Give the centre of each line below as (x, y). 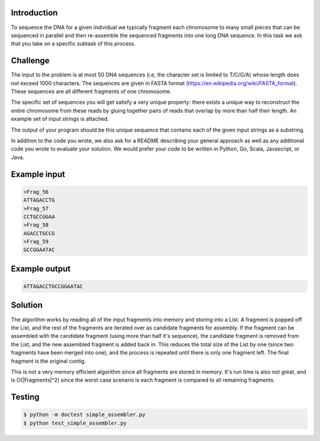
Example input (38, 174)
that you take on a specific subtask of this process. (73, 44)
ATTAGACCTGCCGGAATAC (53, 287)
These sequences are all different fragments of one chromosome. (91, 91)
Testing (25, 397)
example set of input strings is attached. (60, 119)
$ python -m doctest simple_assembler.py (84, 415)
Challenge (30, 61)
